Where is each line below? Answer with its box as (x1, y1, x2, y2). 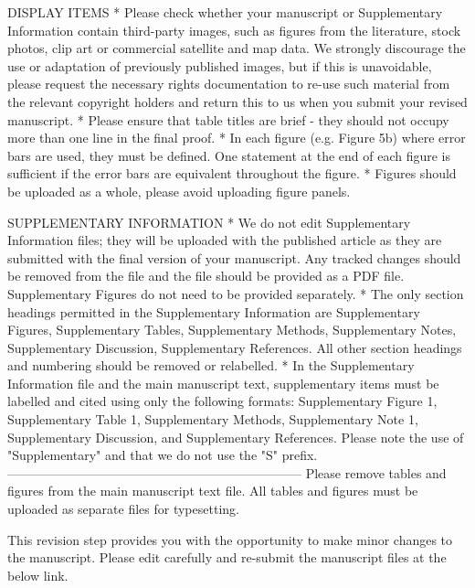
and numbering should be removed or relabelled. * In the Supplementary (7, 356, 415, 375)
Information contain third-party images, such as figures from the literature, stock (7, 20, 461, 39)
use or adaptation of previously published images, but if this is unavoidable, (7, 56, 432, 75)
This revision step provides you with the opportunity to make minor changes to (7, 529, 453, 549)
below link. (7, 565, 69, 584)
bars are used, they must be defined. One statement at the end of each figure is (7, 145, 451, 165)
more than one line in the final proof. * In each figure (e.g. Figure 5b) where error (7, 128, 466, 147)
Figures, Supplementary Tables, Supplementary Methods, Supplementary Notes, (7, 320, 457, 339)
